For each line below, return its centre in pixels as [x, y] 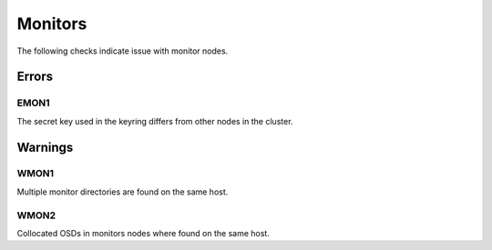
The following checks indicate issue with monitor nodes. [123, 51]
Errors [35, 77]
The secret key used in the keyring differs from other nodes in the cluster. [155, 121]
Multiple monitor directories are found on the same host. [123, 192]
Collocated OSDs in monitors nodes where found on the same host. [143, 233]
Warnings [45, 147]
